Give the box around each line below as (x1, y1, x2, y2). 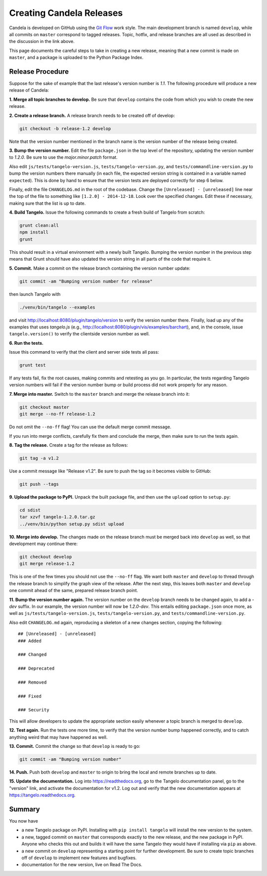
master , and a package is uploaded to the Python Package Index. (9, 54, 143, 60)
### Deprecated (18, 666, 55, 671)
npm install (19, 230, 49, 235)
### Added (18, 638, 42, 644)
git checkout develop (19, 554, 72, 560)
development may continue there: (9, 541, 78, 547)
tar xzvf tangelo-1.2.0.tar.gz (19, 514, 96, 520)
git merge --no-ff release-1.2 (19, 411, 96, 417)
